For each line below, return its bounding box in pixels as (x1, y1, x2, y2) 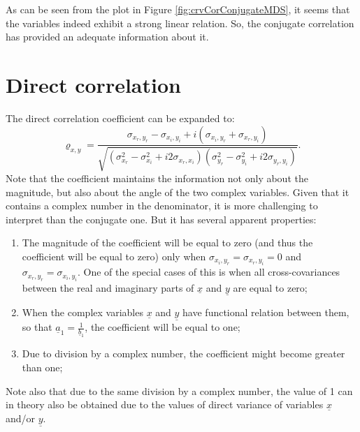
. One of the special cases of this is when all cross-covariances (78, 265, 340, 279)
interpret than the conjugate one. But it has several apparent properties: (6, 211, 317, 226)
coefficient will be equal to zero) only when (22, 248, 206, 263)
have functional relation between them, (182, 304, 350, 319)
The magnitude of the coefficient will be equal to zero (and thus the (22, 235, 313, 250)
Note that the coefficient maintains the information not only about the (6, 170, 308, 185)
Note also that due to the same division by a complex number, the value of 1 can (6, 383, 353, 398)
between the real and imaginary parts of (22, 280, 194, 295)
